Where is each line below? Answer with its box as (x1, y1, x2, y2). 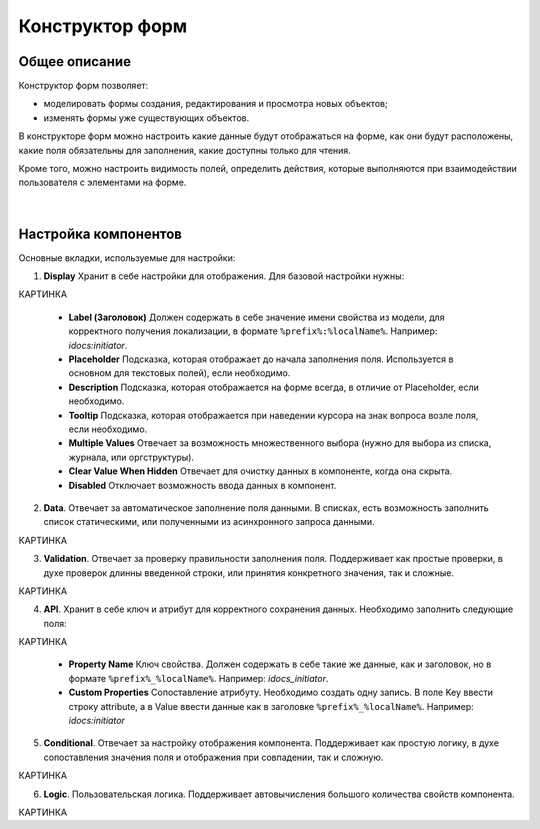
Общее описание (18, 53, 132, 70)
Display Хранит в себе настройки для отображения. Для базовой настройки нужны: (43, 270, 405, 282)
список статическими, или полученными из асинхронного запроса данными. (43, 516, 375, 528)
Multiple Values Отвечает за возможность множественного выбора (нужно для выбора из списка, (68, 437, 492, 449)
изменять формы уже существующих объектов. (43, 111, 250, 124)
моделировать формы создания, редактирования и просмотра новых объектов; (43, 98, 389, 110)
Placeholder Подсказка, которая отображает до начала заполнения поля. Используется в (68, 353, 454, 365)
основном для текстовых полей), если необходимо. (68, 367, 291, 379)
